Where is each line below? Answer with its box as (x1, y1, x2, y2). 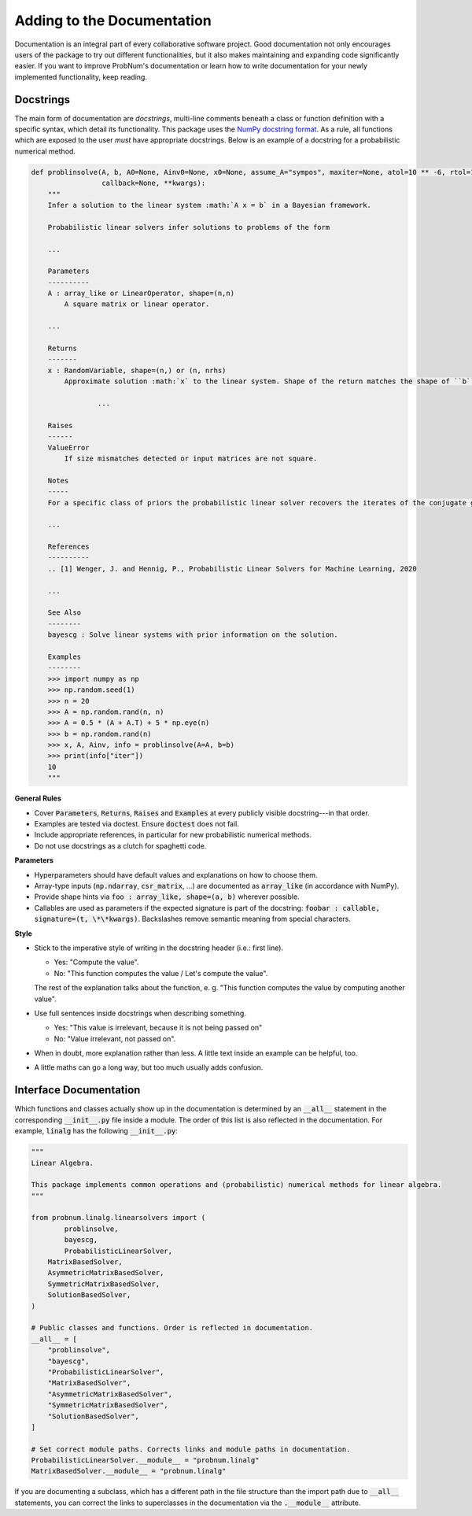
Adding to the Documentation (14, 12, 212, 29)
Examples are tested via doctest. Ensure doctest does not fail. (34, 819, 240, 829)
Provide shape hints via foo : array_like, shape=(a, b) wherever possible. (34, 892, 300, 901)
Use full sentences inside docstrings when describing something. (34, 1008, 247, 1018)
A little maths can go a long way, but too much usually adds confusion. (34, 1063, 264, 1072)
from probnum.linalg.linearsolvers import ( (31, 1213, 206, 1222)
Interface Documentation (14, 1083, 141, 1097)
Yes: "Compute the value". (53, 957, 139, 967)
